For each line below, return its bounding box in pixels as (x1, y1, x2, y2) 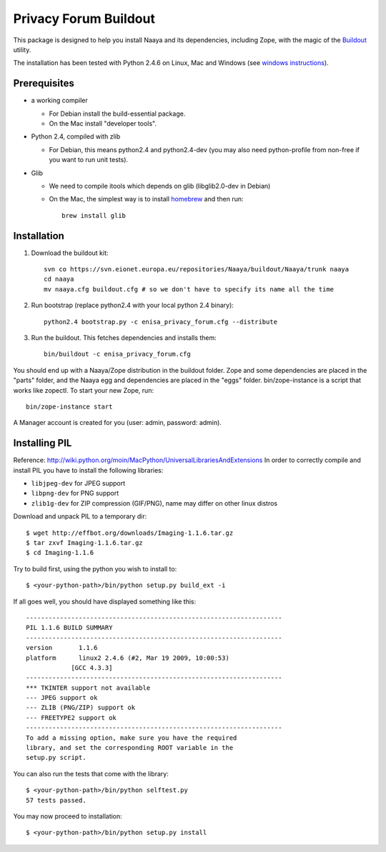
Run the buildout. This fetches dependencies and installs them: (31, 334, 217, 342)
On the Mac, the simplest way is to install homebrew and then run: (49, 195, 244, 204)
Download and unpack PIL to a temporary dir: (13, 512, 147, 521)
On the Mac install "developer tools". (49, 119, 157, 128)
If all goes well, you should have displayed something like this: (13, 597, 197, 606)
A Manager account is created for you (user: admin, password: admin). (13, 419, 222, 427)
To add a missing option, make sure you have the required (26, 733, 237, 742)
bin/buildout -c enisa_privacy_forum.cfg (44, 350, 191, 359)
